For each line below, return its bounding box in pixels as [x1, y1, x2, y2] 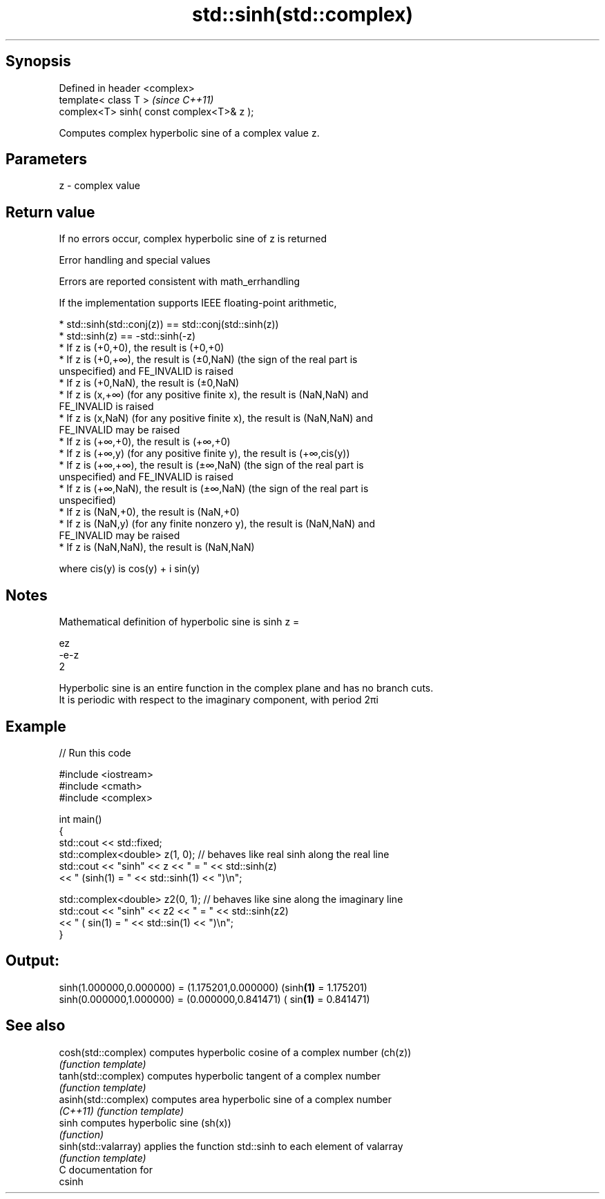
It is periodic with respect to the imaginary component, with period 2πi [59, 694, 378, 706]
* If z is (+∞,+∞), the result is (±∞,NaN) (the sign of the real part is [59, 459, 364, 471]
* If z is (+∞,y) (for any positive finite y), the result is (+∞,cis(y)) [59, 447, 350, 460]
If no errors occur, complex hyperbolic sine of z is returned [59, 233, 327, 245]
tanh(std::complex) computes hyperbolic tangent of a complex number [59, 1069, 381, 1082]
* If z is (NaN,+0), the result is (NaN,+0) [59, 506, 240, 518]
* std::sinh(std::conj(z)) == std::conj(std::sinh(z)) [59, 318, 279, 331]
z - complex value [59, 179, 140, 192]
